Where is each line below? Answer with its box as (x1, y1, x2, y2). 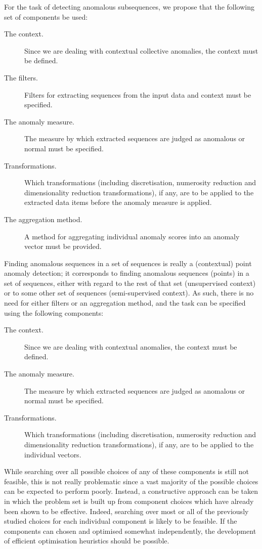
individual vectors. (24, 449, 81, 459)
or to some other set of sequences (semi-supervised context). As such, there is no (4, 287, 254, 298)
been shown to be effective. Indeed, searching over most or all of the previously (4, 505, 249, 516)
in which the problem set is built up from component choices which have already (4, 495, 254, 506)
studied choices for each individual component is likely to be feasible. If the (4, 516, 237, 526)
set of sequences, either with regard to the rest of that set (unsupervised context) (4, 277, 256, 288)
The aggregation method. (4, 214, 82, 224)
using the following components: (4, 307, 104, 318)
